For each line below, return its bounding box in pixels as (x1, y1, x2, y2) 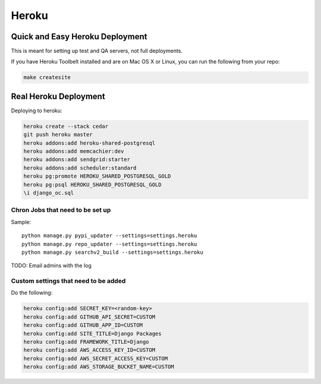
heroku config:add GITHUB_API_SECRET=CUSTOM (23, 313, 156, 320)
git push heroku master (23, 131, 93, 138)
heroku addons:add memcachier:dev (23, 148, 124, 155)
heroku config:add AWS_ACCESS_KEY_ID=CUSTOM (23, 347, 156, 354)
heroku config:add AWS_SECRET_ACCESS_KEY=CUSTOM (23, 355, 168, 362)
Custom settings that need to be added (11, 277, 126, 285)
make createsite (23, 74, 71, 81)
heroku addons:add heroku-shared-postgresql (23, 140, 156, 146)
